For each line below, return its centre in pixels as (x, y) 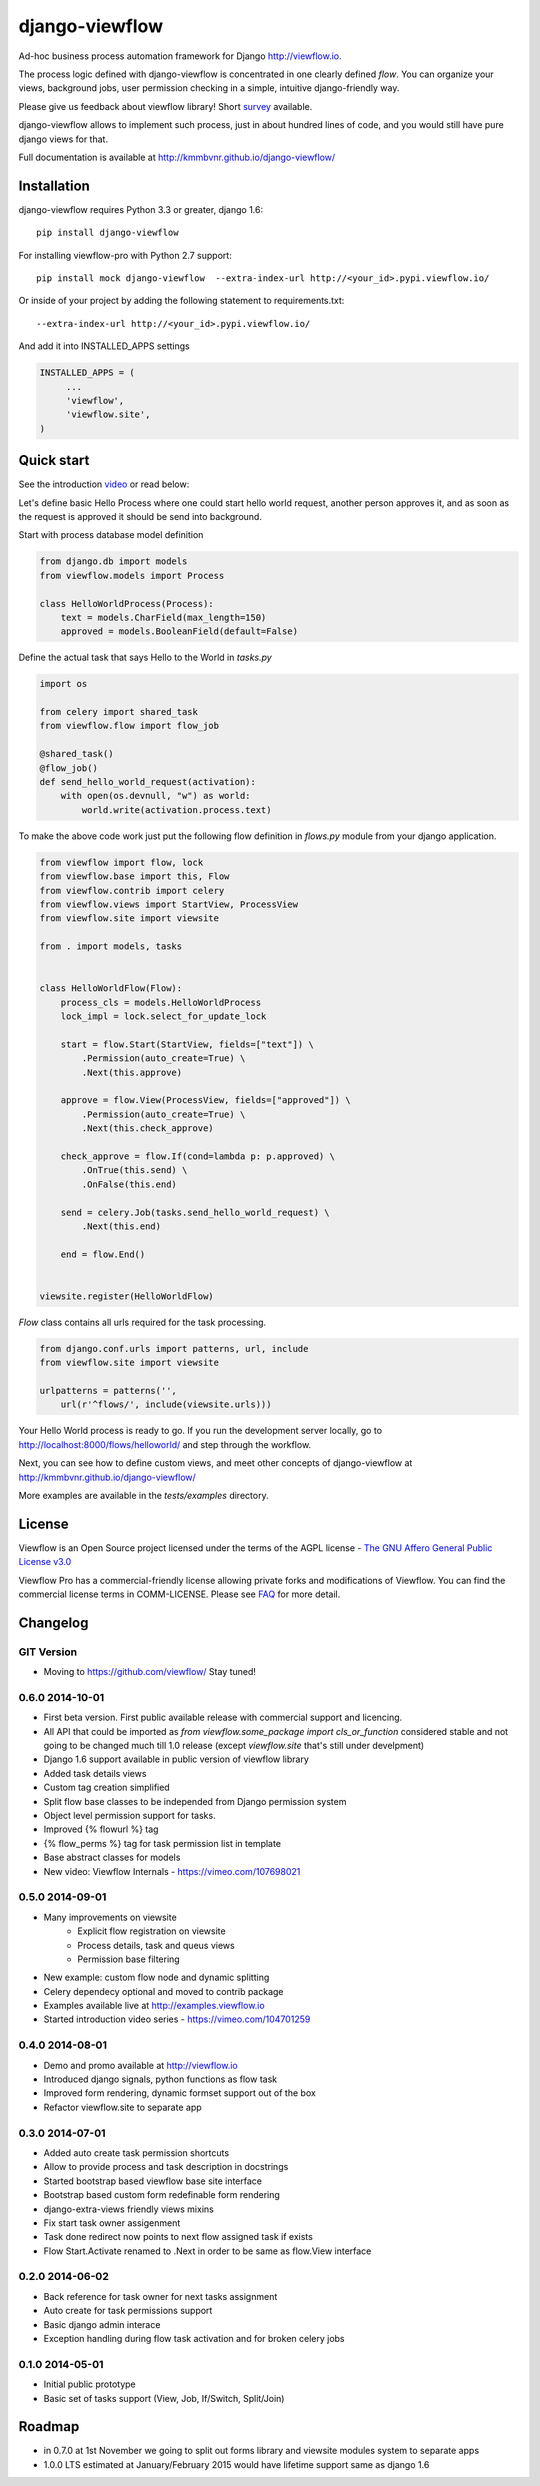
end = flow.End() (103, 1254)
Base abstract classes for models (112, 1857)
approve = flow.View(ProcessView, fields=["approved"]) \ (205, 1100)
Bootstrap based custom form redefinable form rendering (161, 2195)
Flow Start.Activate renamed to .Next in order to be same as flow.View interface (207, 2251)
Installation (54, 185)
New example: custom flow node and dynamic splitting (156, 1977)
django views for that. (63, 139)
